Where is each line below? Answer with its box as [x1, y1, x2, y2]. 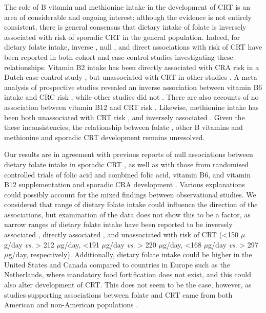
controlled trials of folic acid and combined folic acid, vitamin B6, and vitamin [4, 169, 251, 180]
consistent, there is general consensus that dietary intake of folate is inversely [4, 21, 247, 32]
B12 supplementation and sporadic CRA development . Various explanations [4, 179, 245, 190]
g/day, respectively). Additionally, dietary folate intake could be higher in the [8, 249, 252, 260]
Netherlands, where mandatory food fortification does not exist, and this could [4, 269, 251, 280]
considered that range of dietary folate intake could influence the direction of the [4, 199, 258, 210]
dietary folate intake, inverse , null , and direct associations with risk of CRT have [4, 41, 262, 52]
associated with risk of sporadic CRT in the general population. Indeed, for [4, 31, 240, 42]
